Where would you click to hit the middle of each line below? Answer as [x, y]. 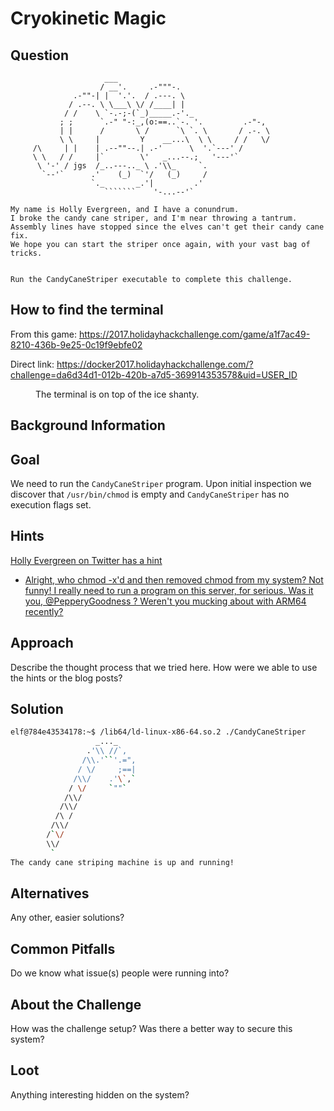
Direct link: [32, 364]
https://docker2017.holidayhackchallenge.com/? [155, 364]
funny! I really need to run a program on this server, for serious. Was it [169, 590]
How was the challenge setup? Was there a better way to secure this [151, 1029]
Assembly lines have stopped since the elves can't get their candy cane [167, 227]
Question [39, 55]
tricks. [26, 253]
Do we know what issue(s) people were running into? [120, 973]
